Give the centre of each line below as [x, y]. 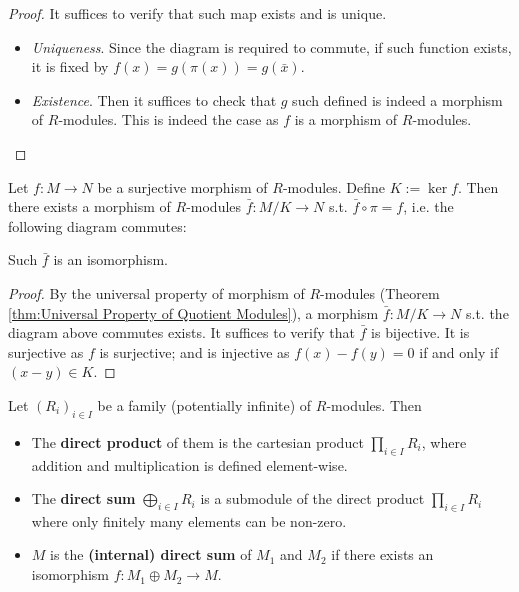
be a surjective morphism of [182, 186]
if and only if [459, 351]
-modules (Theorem [380, 292]
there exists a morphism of [89, 206]
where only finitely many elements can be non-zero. [189, 520]
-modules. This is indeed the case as [168, 119]
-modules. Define [334, 186]
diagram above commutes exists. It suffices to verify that [181, 332]
